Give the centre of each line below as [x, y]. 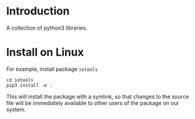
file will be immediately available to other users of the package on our [93, 103]
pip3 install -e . [29, 85]
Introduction [38, 11]
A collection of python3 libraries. [47, 28]
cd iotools [20, 80]
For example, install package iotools [52, 69]
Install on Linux [45, 52]
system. [16, 109]
